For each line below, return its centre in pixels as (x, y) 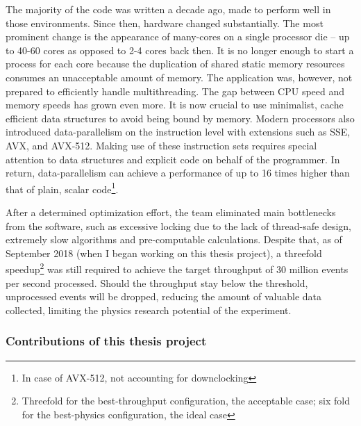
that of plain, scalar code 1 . (62, 188)
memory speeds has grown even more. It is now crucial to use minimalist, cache (175, 105)
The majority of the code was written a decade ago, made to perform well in (168, 9)
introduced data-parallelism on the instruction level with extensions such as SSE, (178, 132)
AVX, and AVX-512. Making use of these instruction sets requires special (161, 145)
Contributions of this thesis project (106, 341)
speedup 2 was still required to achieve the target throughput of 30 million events (177, 268)
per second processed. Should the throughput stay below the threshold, (157, 282)
